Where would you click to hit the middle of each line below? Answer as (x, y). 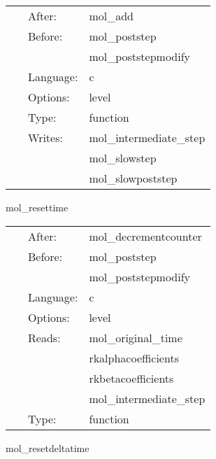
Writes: (45, 137)
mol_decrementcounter (145, 236)
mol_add (111, 16)
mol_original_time (136, 337)
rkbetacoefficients (131, 378)
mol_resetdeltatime (48, 447)
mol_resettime (37, 207)
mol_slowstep (123, 158)
